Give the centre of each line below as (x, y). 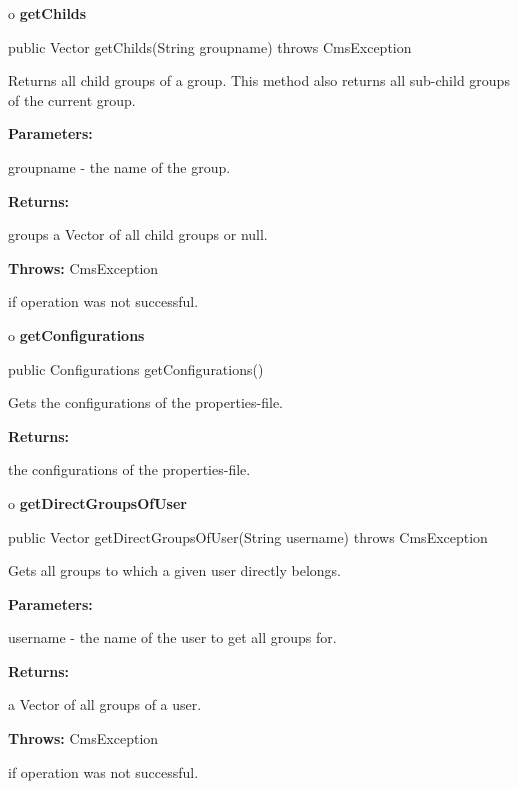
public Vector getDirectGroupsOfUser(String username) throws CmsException (248, 536)
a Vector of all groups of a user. (105, 704)
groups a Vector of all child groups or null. (138, 234)
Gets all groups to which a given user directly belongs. (175, 570)
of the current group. (72, 99)
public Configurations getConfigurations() (136, 368)
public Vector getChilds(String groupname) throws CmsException (210, 46)
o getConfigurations (76, 334)
